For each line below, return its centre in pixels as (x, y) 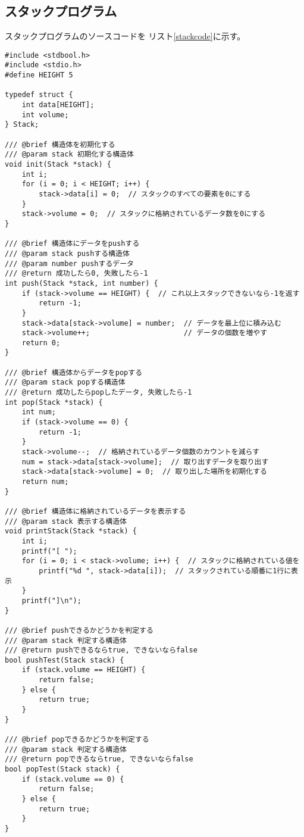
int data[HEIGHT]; (58, 105)
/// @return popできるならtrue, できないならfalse (99, 759)
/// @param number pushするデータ (69, 263)
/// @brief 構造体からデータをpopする (74, 372)
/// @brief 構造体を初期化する (60, 144)
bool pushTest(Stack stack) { (65, 660)
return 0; (41, 343)
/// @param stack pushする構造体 (67, 253)
